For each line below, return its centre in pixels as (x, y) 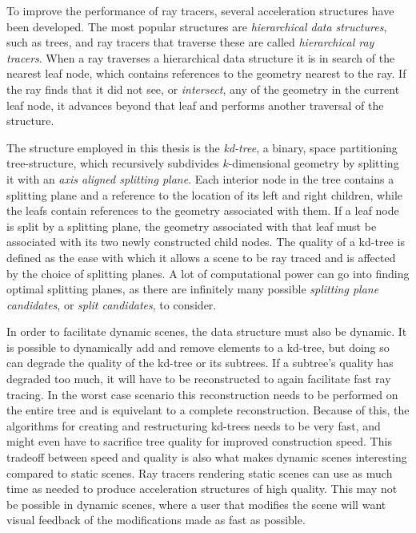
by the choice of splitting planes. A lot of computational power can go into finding (208, 273)
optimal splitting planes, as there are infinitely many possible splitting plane (193, 289)
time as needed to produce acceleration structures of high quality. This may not (202, 489)
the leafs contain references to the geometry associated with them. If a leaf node (203, 210)
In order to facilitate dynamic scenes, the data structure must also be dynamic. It (207, 331)
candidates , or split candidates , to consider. (112, 304)
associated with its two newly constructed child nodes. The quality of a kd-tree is (206, 242)
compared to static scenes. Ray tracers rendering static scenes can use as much (200, 472)
